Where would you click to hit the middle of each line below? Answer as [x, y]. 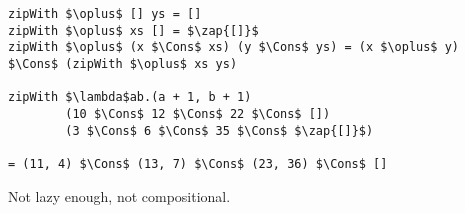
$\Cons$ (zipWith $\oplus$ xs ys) [123, 63]
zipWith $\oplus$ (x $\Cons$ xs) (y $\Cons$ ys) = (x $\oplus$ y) [234, 47]
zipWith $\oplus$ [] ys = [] [105, 14]
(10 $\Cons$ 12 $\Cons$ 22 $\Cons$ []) [198, 113]
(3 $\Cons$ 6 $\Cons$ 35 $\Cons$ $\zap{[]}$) [219, 130]
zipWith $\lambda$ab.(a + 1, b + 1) [130, 97]
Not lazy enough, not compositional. [119, 195]
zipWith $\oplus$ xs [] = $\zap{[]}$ [133, 30]
